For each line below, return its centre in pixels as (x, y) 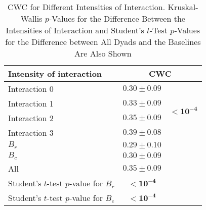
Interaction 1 (31, 103)
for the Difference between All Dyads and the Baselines (103, 42)
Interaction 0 (31, 89)
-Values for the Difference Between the (117, 18)
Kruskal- (183, 7)
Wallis (31, 18)
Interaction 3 (31, 133)
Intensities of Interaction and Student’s (75, 30)
